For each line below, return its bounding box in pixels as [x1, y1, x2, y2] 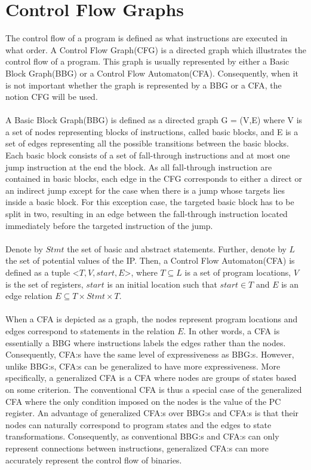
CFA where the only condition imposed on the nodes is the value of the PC [5, 395, 281, 407]
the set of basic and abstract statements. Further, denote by [67, 242, 287, 255]
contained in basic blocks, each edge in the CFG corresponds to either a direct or [5, 172, 302, 185]
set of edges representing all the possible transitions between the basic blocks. [5, 137, 289, 149]
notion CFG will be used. [5, 90, 98, 103]
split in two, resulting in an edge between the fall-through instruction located [5, 207, 288, 220]
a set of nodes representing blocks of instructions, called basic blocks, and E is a [5, 125, 298, 138]
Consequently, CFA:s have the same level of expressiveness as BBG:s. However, [5, 348, 294, 361]
